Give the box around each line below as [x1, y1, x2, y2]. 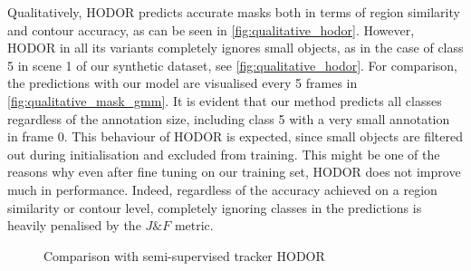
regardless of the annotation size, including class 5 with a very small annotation [7, 109, 450, 128]
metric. [174, 216, 214, 235]
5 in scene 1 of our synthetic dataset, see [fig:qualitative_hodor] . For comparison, [7, 55, 457, 74]
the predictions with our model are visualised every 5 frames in [7, 73, 358, 92]
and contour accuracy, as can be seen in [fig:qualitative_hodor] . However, [7, 20, 415, 39]
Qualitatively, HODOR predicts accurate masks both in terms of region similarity [7, 3, 460, 21]
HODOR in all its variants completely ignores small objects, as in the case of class [7, 38, 464, 57]
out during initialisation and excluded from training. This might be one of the [7, 144, 440, 163]
